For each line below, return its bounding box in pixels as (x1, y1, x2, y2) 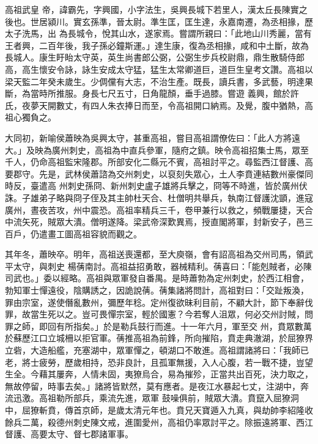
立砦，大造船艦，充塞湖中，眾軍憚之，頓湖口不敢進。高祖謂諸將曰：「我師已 (5, 344, 309, 357)
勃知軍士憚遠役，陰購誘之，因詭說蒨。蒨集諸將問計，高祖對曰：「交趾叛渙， (5, 284, 309, 297)
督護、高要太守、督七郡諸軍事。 (5, 427, 133, 440)
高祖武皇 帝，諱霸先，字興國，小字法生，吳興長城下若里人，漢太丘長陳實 (5, 3, 299, 15)
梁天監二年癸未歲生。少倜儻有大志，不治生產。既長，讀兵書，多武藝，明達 (5, 75, 305, 87)
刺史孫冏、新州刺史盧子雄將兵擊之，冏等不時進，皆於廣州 (67, 179, 299, 192)
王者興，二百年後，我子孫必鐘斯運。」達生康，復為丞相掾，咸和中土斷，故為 (5, 39, 309, 51)
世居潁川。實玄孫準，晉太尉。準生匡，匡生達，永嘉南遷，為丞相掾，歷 (30, 15, 313, 28)
